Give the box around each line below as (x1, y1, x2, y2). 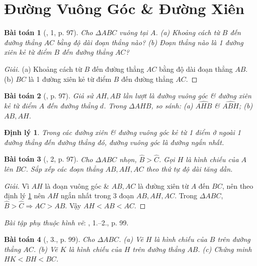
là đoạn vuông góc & (45, 180, 109, 191)
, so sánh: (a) (151, 100, 193, 110)
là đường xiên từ (138, 180, 189, 191)
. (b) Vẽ (33, 243, 58, 254)
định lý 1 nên (4, 190, 45, 201)
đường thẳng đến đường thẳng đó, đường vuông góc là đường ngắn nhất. (4, 137, 224, 147)
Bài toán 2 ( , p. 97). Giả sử (4, 90, 94, 101)
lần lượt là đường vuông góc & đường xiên (123, 90, 251, 101)
